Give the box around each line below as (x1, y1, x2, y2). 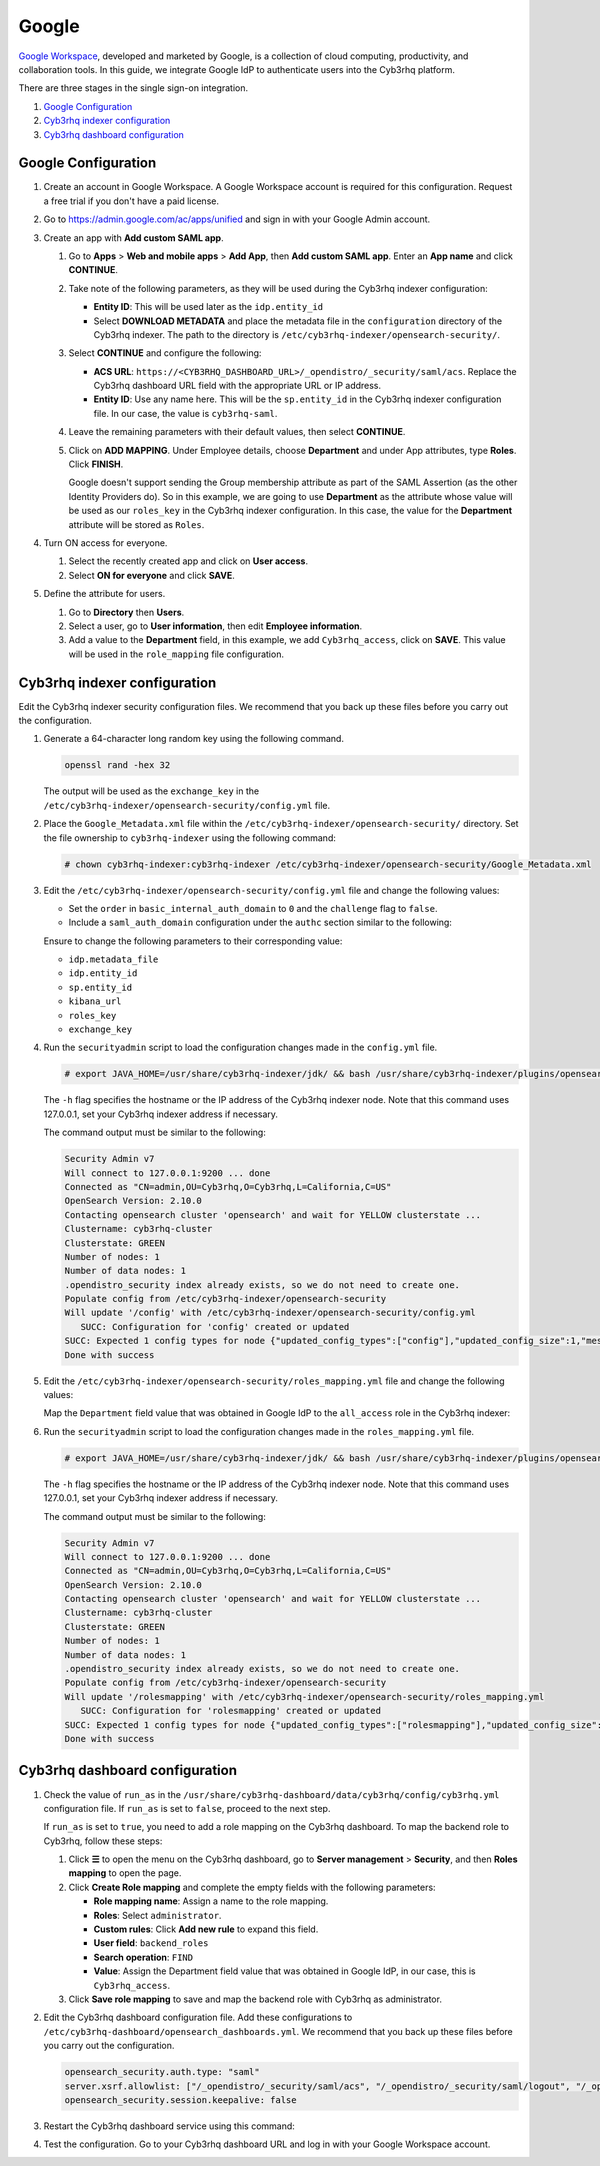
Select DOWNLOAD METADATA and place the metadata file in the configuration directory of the (93, 315, 503, 327)
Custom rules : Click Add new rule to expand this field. (93, 1923, 319, 1935)
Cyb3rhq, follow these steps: (43, 1835, 163, 1847)
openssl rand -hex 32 (64, 760, 171, 771)
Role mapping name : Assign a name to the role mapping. (93, 1895, 329, 1907)
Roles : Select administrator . (93, 1909, 222, 1921)
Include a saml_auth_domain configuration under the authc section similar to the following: (68, 916, 452, 929)
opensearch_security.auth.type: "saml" (64, 2066, 260, 2078)
